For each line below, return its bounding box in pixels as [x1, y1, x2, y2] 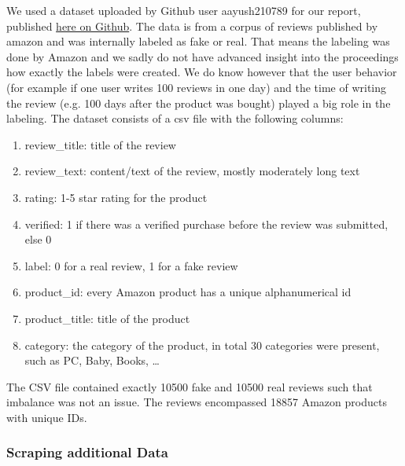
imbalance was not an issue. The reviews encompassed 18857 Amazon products [6, 394, 387, 410]
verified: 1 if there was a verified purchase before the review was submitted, [24, 215, 388, 232]
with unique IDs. [6, 409, 87, 425]
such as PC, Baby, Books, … [24, 352, 160, 369]
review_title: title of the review [24, 136, 176, 152]
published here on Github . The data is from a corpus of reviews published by [6, 17, 378, 34]
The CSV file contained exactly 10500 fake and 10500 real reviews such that [6, 378, 373, 394]
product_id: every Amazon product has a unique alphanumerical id [24, 284, 352, 300]
